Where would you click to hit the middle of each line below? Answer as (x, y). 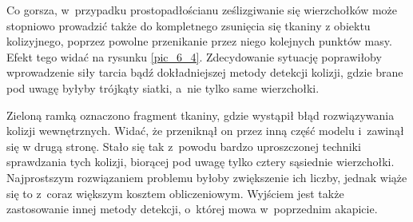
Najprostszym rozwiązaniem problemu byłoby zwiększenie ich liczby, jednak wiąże (207, 177)
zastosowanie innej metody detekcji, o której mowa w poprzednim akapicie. (192, 209)
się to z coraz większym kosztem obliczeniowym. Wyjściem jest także (175, 193)
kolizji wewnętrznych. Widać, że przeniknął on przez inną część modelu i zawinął (205, 131)
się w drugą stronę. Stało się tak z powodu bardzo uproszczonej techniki (184, 146)
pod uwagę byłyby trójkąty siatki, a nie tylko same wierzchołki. (163, 87)
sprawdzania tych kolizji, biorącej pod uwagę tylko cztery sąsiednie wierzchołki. (201, 162)
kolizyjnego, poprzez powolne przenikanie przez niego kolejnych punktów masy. (199, 41)
